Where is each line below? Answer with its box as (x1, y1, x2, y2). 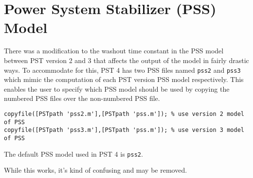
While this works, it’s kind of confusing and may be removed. (4, 165, 187, 175)
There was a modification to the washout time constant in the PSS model (4, 46, 224, 56)
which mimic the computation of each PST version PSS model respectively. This (4, 74, 244, 84)
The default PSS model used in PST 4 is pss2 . (4, 148, 143, 159)
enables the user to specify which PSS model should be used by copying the (4, 83, 230, 94)
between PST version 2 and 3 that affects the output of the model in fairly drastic (4, 55, 249, 65)
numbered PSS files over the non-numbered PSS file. (4, 93, 160, 103)
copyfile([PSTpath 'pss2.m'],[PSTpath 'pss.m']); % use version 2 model (4, 110, 244, 117)
